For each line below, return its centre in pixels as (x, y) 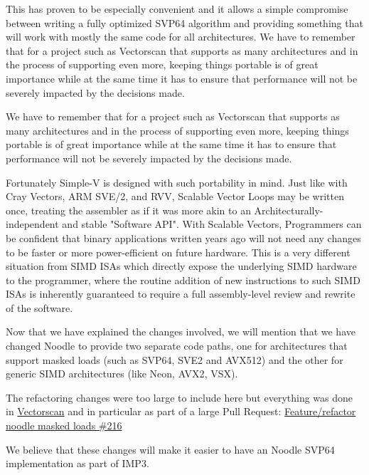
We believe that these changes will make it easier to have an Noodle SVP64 (170, 449)
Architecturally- (289, 210)
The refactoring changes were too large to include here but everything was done (180, 397)
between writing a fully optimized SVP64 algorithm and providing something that (184, 22)
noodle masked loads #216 (64, 426)
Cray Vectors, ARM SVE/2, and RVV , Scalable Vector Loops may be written (175, 196)
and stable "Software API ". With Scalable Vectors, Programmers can (212, 224)
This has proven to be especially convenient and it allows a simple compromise (177, 9)
